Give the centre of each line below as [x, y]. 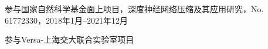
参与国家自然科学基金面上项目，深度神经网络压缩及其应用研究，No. [134, 9]
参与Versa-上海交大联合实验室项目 [69, 39]
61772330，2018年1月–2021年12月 [66, 20]
